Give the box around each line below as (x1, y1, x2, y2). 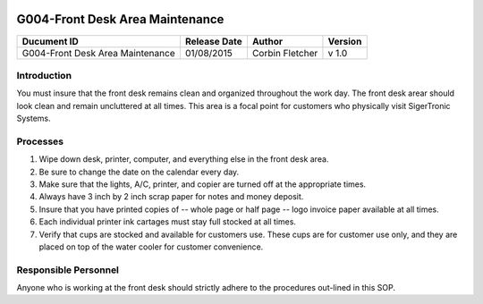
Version (327, 35, 362, 47)
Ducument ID (21, 35, 80, 47)
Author (251, 35, 284, 47)
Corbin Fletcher (251, 46, 318, 59)
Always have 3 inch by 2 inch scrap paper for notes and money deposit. (38, 191, 304, 202)
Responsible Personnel (16, 264, 120, 276)
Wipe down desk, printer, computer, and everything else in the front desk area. (38, 154, 329, 165)
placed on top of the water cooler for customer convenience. (38, 241, 264, 252)
